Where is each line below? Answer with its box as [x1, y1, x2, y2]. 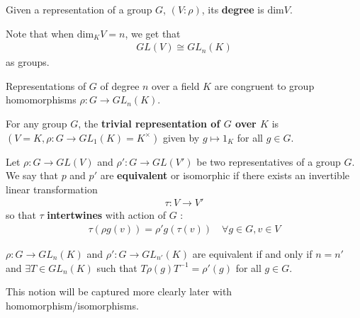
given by [162, 130, 200, 144]
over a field [152, 78, 200, 93]
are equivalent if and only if [192, 246, 313, 261]
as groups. [6, 55, 50, 69]
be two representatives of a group [196, 154, 341, 169]
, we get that [125, 25, 181, 40]
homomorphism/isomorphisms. [6, 297, 139, 312]
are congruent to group [214, 78, 315, 93]
